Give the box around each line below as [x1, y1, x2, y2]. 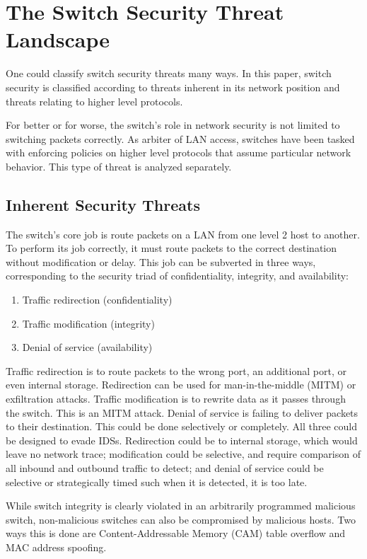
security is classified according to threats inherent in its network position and [6, 79, 340, 94]
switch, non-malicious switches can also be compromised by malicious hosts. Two [6, 512, 356, 526]
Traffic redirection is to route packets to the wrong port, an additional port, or [6, 363, 346, 378]
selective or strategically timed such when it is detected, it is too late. [6, 474, 308, 489]
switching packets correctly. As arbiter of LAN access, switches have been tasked [6, 131, 355, 146]
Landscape [6, 25, 110, 54]
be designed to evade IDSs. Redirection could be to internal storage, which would [6, 432, 358, 447]
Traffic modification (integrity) [22, 316, 155, 330]
